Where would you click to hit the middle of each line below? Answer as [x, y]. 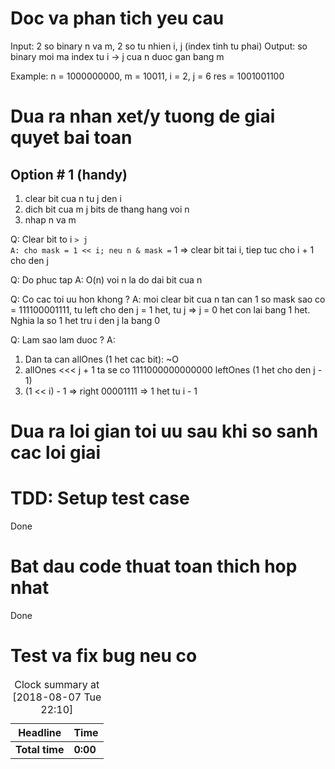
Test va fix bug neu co [104, 656]
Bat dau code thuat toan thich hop [154, 566]
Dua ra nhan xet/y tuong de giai [143, 116]
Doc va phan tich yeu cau [117, 18]
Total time [40, 749]
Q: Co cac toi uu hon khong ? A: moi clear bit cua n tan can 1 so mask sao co [168, 299]
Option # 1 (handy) [69, 174]
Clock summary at [57, 684]
